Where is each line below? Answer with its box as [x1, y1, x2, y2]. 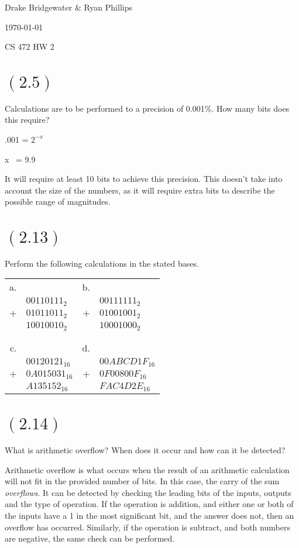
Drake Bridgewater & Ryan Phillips [5, 1, 132, 13]
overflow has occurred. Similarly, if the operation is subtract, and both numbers [5, 521, 290, 533]
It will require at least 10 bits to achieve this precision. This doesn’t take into [5, 173, 283, 185]
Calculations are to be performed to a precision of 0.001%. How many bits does [5, 102, 290, 114]
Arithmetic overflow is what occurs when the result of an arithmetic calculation [5, 463, 290, 475]
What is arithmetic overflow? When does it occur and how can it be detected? [5, 443, 286, 456]
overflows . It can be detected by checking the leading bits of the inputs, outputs [5, 486, 291, 498]
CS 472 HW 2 [5, 40, 54, 53]
